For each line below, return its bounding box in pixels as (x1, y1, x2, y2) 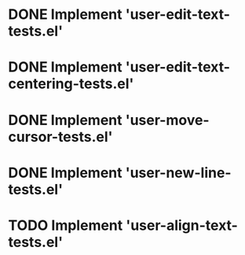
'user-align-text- (125, 216, 238, 234)
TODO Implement (8, 216, 123, 234)
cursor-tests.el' (8, 128, 113, 146)
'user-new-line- (125, 164, 232, 182)
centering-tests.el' (8, 75, 134, 93)
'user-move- (125, 111, 210, 129)
